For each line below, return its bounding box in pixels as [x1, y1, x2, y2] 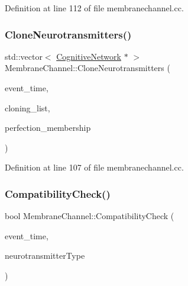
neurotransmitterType [5, 249, 85, 262]
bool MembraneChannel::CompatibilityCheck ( [5, 210, 174, 222]
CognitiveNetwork [56, 50, 121, 62]
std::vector [5, 50, 43, 62]
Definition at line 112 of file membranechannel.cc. [5, 2, 184, 14]
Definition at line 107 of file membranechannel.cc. [5, 161, 184, 173]
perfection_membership [5, 121, 91, 134]
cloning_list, [5, 101, 50, 114]
